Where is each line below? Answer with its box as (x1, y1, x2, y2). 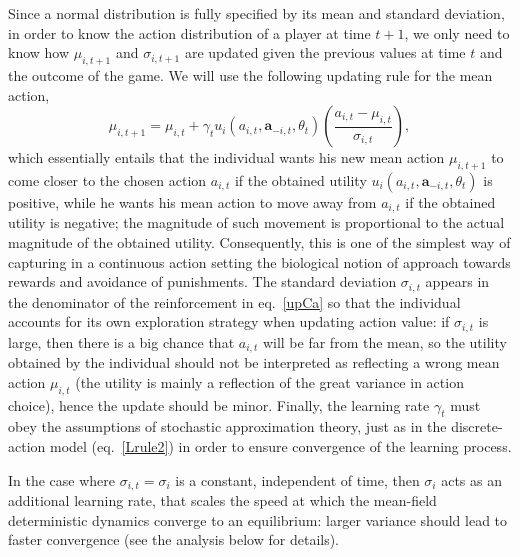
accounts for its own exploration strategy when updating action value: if (8, 311, 450, 332)
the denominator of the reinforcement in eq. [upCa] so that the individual (8, 291, 461, 312)
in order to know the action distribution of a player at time (8, 22, 371, 43)
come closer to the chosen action (8, 169, 207, 190)
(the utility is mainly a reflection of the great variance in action (75, 371, 464, 392)
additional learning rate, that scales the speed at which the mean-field (8, 489, 437, 510)
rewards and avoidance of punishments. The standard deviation (8, 271, 397, 292)
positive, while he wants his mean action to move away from (8, 191, 377, 212)
